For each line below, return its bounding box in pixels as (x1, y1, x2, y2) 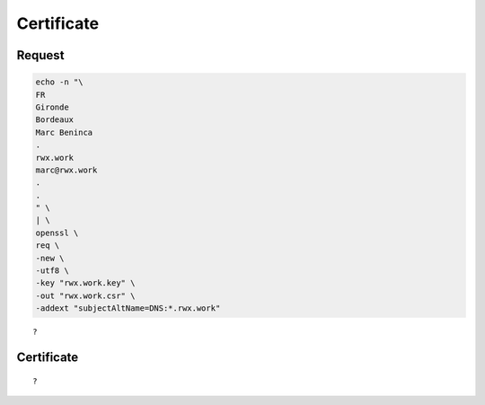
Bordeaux (35, 115, 75, 125)
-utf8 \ (35, 266, 69, 276)
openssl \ (35, 227, 79, 238)
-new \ (35, 252, 65, 263)
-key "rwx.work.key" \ (35, 278, 136, 288)
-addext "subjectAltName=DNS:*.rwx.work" (35, 304, 221, 313)
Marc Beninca (35, 127, 93, 137)
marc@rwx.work (35, 164, 98, 175)
